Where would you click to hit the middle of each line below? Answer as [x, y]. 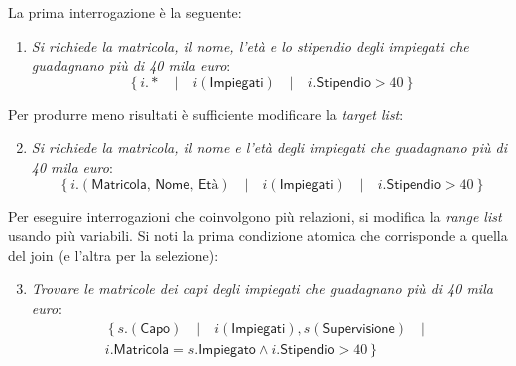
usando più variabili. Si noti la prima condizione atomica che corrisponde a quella [258, 235]
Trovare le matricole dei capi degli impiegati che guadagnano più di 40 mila [262, 288]
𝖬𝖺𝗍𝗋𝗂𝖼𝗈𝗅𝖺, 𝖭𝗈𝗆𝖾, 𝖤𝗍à [155, 184]
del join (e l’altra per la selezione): [113, 254]
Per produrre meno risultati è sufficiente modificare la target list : [206, 113]
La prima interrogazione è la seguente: [125, 12]
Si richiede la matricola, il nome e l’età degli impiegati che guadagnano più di [269, 147]
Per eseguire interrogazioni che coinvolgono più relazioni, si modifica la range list [255, 215]
